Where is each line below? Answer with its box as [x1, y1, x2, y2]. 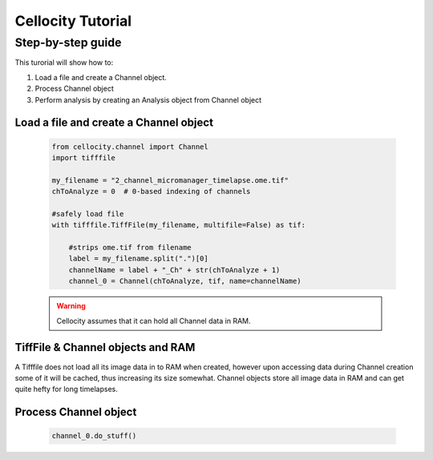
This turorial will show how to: [14, 58, 114, 67]
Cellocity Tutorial [14, 12, 132, 30]
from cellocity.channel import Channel [51, 142, 208, 151]
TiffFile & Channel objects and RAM [14, 341, 196, 354]
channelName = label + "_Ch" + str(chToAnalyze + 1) [68, 265, 281, 274]
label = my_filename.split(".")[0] [68, 254, 208, 264]
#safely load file [51, 209, 124, 218]
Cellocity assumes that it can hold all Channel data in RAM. [56, 316, 252, 325]
